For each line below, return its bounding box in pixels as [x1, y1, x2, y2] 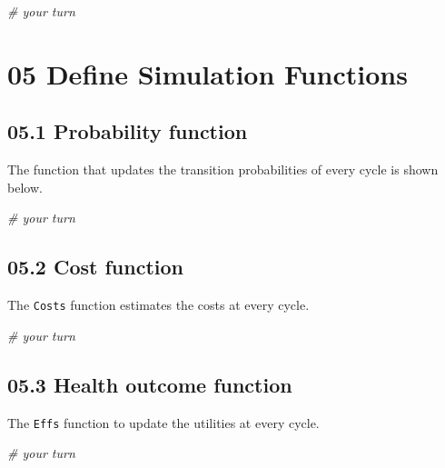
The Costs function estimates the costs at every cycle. [7, 295, 310, 314]
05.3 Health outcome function [7, 370, 292, 398]
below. [7, 177, 43, 196]
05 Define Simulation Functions [7, 55, 408, 92]
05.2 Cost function [7, 253, 183, 281]
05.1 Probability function [7, 117, 248, 145]
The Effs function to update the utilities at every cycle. [7, 413, 320, 432]
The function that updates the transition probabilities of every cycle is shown [7, 160, 439, 179]
